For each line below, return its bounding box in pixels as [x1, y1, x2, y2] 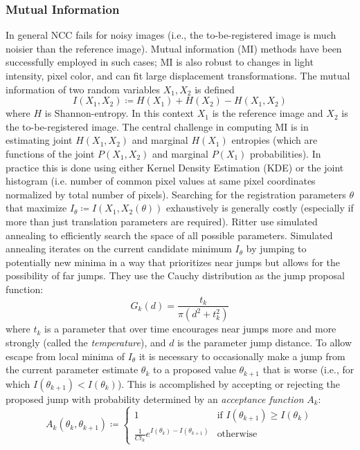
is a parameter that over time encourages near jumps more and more [44, 321, 336, 336]
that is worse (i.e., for [262, 362, 354, 377]
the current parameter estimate [6, 362, 138, 377]
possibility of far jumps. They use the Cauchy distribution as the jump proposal [6, 268, 345, 283]
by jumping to [246, 241, 307, 256]
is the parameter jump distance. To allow [177, 335, 352, 349]
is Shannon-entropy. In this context [44, 106, 195, 120]
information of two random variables [6, 82, 161, 96]
